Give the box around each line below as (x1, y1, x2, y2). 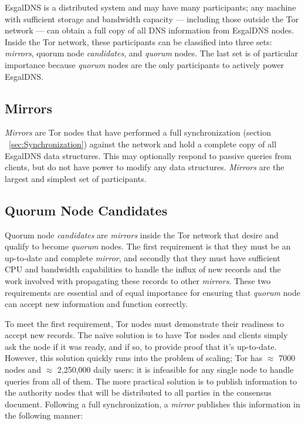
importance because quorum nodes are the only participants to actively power (5, 58, 284, 70)
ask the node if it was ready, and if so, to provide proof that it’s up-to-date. (5, 340, 277, 352)
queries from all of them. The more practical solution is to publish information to (5, 375, 297, 387)
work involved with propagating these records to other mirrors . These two (5, 274, 271, 286)
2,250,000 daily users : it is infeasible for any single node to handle (57, 363, 294, 376)
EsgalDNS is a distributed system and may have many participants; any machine (5, 1, 296, 13)
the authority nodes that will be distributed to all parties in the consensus (5, 386, 272, 399)
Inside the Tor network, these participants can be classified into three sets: (5, 35, 272, 48)
